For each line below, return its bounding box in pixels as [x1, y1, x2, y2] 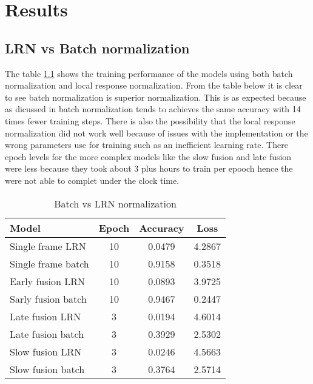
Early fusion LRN [10, 274, 85, 288]
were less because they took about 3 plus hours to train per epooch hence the [5, 162, 293, 175]
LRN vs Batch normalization [5, 38, 190, 57]
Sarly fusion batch [10, 291, 87, 306]
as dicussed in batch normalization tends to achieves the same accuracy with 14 [5, 103, 301, 115]
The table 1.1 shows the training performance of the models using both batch [5, 67, 293, 79]
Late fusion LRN [10, 309, 81, 323]
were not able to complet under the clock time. [5, 173, 180, 186]
